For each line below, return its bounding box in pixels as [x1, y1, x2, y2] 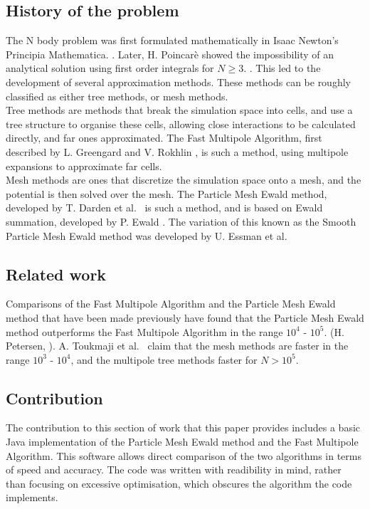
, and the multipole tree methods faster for [70, 352, 258, 367]
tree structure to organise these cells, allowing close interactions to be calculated [6, 116, 356, 131]
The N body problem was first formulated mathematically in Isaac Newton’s [6, 33, 339, 48]
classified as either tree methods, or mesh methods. [6, 88, 228, 103]
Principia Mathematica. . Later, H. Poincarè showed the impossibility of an [6, 46, 334, 61]
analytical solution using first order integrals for [6, 61, 214, 75]
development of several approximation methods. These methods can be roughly [6, 74, 351, 89]
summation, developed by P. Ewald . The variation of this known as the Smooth [6, 214, 356, 229]
